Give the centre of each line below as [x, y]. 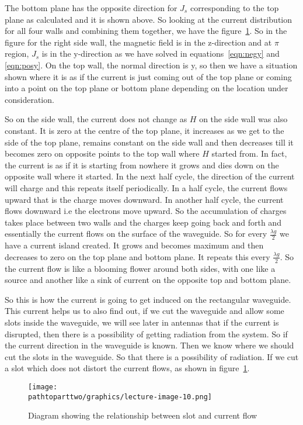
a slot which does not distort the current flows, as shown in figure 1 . [127, 368]
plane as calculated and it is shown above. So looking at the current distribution [149, 19]
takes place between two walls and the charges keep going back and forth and [143, 222]
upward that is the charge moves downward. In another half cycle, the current [144, 199]
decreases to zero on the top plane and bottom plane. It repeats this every [137, 256]
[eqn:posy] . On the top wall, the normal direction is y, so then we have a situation [151, 65]
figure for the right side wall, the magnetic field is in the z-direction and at [138, 42]
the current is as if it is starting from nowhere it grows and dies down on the [142, 165]
